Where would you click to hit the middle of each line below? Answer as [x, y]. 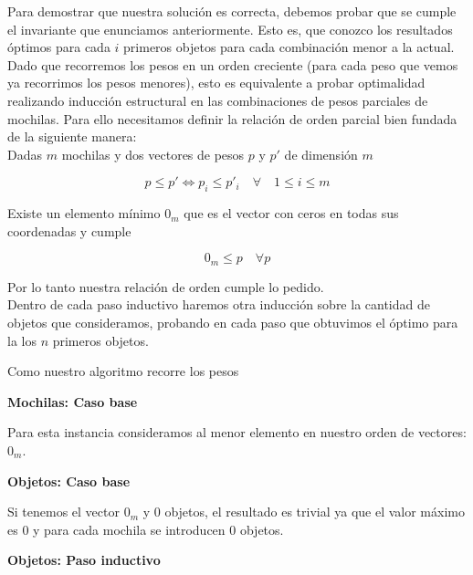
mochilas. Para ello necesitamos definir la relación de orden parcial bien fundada [232, 118]
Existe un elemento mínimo [84, 213]
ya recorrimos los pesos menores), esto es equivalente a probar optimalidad [216, 83]
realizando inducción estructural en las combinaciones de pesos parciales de [218, 100]
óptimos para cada [59, 47]
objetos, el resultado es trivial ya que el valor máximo [315, 512]
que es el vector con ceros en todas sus [291, 213]
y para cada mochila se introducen [129, 529]
